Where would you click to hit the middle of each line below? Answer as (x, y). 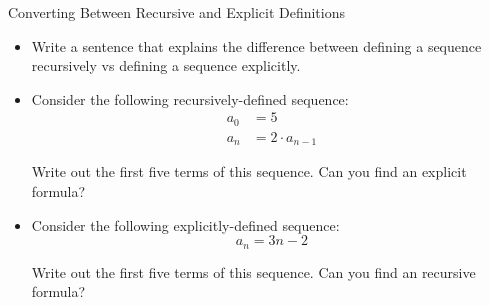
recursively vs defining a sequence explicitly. (166, 65)
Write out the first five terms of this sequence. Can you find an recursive (253, 271)
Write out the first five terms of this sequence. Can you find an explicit (249, 171)
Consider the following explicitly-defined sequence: (185, 224)
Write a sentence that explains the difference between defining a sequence (256, 45)
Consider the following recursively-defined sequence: (190, 98)
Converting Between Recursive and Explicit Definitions (177, 12)
